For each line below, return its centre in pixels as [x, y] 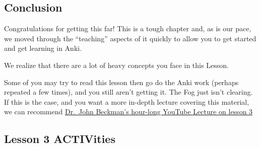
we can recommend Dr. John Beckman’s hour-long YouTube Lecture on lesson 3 [128, 112]
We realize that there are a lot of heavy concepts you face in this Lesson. [116, 65]
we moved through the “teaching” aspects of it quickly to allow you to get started [130, 38]
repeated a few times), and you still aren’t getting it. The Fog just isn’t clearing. [128, 92]
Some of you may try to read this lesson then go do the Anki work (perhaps [121, 82]
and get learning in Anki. [43, 48]
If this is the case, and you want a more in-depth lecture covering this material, [127, 101]
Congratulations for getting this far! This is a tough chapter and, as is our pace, [128, 28]
